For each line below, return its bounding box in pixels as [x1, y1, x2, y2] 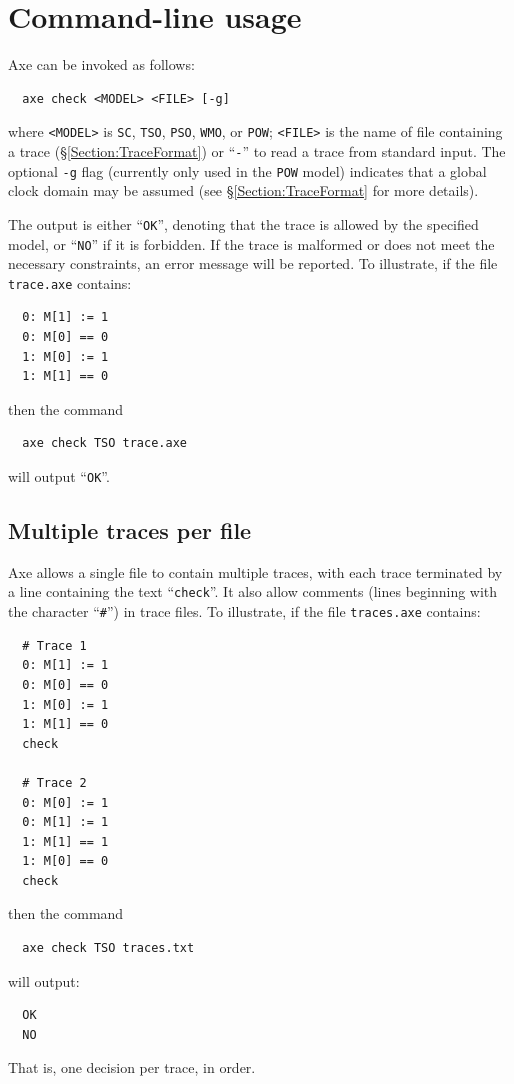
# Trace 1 [22, 638, 87, 653]
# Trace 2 [22, 775, 87, 790]
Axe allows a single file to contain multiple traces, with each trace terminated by [8, 561, 503, 582]
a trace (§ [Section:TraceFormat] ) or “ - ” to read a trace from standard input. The [8, 140, 506, 161]
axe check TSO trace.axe [22, 436, 187, 451]
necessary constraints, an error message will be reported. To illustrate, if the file [8, 253, 498, 274]
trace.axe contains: [8, 272, 132, 293]
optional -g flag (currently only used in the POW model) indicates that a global [8, 160, 487, 181]
